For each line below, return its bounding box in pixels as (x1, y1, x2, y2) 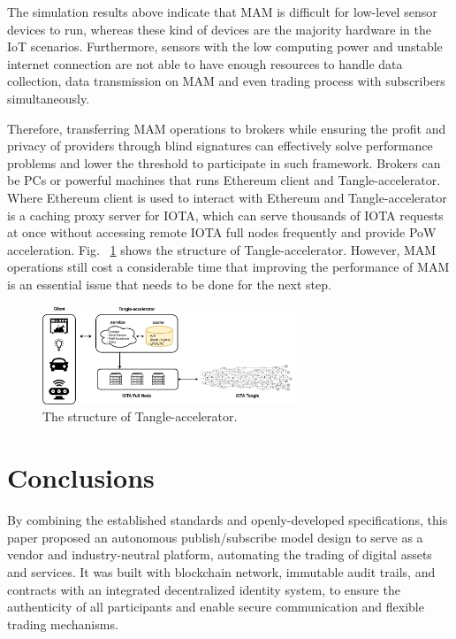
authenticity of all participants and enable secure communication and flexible (7, 597, 424, 616)
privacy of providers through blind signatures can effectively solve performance (7, 136, 433, 155)
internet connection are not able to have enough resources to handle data (7, 54, 403, 73)
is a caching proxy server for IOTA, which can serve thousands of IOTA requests (7, 205, 444, 224)
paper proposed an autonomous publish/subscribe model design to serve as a (7, 527, 423, 546)
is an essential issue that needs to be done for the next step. (7, 274, 331, 293)
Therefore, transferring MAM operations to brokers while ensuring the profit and (7, 119, 446, 137)
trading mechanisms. (7, 614, 118, 633)
